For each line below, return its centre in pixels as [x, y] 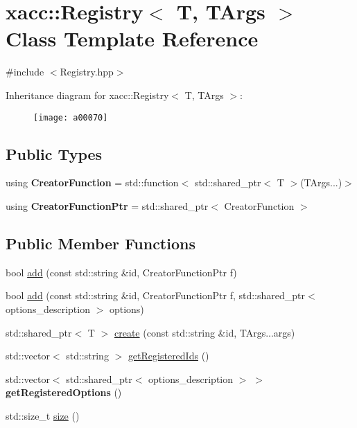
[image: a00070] [71, 117]
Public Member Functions [101, 243]
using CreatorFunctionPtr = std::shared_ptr [107, 205]
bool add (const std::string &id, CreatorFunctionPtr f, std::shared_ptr [156, 295]
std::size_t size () [43, 415]
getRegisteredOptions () [64, 392]
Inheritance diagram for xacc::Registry [87, 95]
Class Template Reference [132, 38]
